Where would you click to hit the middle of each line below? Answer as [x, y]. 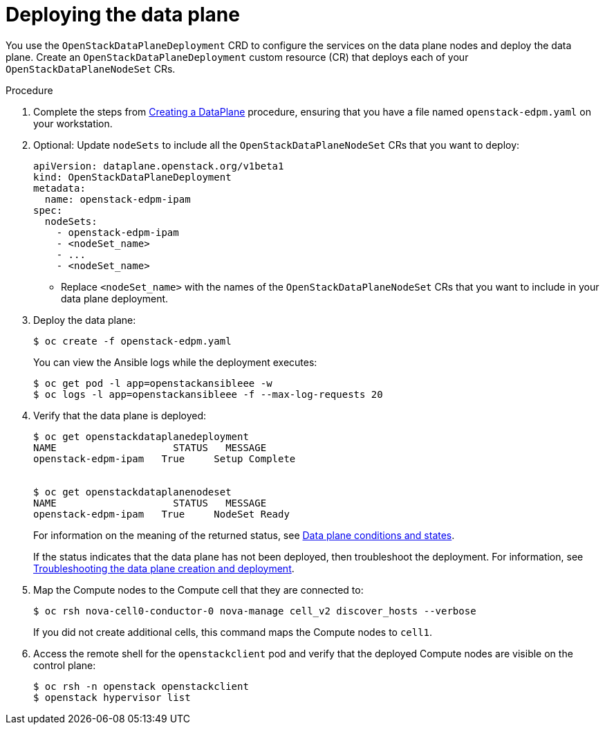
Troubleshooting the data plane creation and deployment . [164, 568]
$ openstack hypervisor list [112, 697]
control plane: [65, 665]
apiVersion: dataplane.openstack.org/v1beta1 [159, 166]
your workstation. [73, 123]
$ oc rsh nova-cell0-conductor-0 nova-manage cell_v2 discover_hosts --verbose [255, 611]
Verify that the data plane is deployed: [120, 415]
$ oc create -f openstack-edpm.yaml [132, 341]
